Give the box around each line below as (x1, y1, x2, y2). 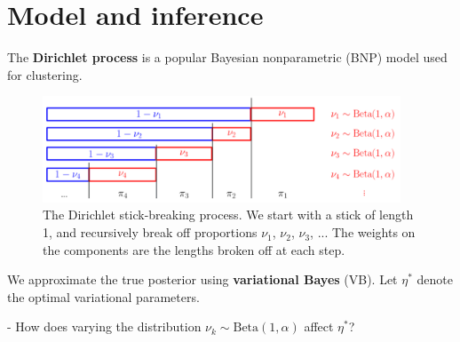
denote (416, 270, 453, 289)
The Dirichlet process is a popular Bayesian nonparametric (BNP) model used (7, 48, 448, 67)
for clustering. (7, 65, 83, 84)
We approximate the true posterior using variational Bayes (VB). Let (7, 270, 398, 289)
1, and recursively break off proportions (43, 223, 258, 242)
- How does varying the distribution (7, 317, 202, 336)
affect (304, 317, 334, 336)
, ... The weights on (310, 223, 416, 242)
